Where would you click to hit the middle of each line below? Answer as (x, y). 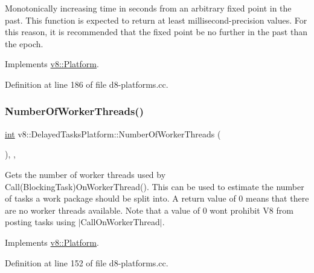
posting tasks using (40, 222)
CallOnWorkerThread (120, 222)
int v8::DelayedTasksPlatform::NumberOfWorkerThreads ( (113, 133)
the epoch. (24, 43)
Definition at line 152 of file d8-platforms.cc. (87, 262)
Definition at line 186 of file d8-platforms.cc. (87, 84)
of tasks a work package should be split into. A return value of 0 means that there (157, 198)
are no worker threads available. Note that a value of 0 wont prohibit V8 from (149, 210)
